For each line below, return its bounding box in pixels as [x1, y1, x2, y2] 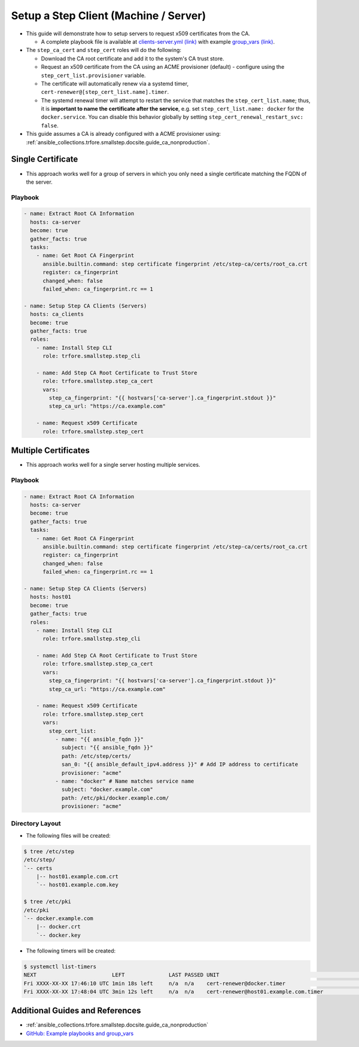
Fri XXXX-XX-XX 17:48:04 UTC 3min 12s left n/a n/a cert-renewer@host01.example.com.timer [23, 988, 324, 995]
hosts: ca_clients [30, 311, 84, 318]
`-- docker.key [36, 932, 81, 939]
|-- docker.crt [36, 923, 81, 930]
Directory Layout [11, 820, 61, 828]
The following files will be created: [26, 832, 111, 839]
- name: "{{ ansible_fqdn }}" [54, 736, 144, 742]
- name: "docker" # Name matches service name [54, 778, 194, 784]
